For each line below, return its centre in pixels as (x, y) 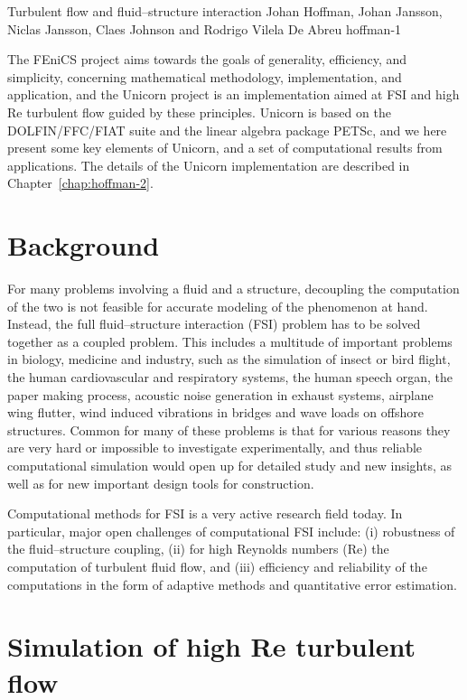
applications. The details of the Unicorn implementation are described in (209, 165)
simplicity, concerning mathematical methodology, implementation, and (205, 76)
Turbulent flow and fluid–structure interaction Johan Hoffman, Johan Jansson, (225, 11)
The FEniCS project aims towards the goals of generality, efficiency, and (207, 59)
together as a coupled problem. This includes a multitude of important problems (230, 341)
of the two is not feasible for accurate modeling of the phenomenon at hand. (218, 306)
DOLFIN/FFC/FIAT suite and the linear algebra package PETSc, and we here (227, 130)
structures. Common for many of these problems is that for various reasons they (229, 429)
